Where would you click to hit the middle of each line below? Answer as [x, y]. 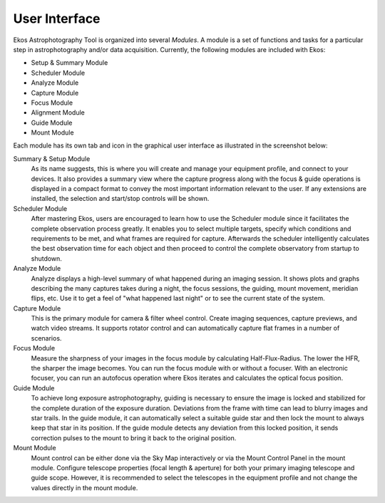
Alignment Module [58, 113]
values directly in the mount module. [84, 487]
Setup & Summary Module [70, 63]
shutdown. [46, 258]
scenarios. [46, 338]
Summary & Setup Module [52, 159]
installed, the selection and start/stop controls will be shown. [120, 199]
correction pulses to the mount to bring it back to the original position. [134, 437]
